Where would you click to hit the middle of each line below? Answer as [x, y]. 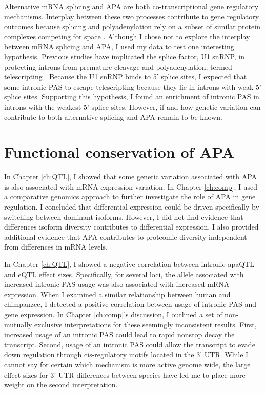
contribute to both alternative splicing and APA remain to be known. [113, 117]
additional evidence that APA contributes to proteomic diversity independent [126, 236]
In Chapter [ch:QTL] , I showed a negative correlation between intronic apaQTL [129, 264]
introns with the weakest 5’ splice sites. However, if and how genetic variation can [132, 106]
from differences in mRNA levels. [56, 247]
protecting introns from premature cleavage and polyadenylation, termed [118, 66]
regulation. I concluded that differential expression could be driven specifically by [132, 207]
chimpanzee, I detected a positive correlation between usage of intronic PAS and [130, 304]
